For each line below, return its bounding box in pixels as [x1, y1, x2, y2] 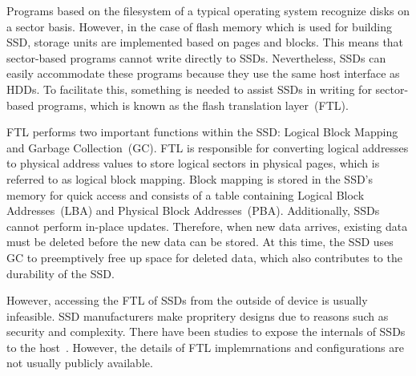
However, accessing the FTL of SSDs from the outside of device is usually [6, 292, 368, 309]
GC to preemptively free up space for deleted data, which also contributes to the [6, 249, 402, 265]
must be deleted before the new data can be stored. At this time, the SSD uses [6, 233, 394, 250]
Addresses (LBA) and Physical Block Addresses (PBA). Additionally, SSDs [6, 202, 380, 219]
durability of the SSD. [6, 265, 115, 281]
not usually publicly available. [6, 354, 153, 371]
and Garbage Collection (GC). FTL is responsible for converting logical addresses [6, 139, 409, 156]
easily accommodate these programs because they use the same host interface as [6, 65, 400, 82]
